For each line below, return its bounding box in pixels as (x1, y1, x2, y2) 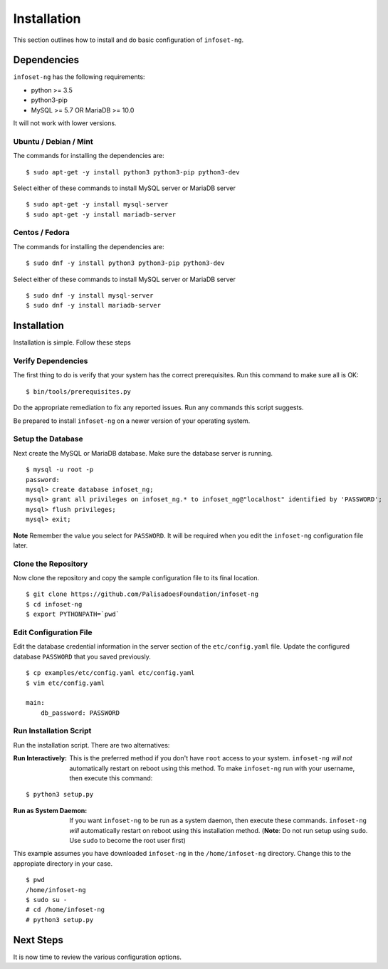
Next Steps (13, 933, 63, 946)
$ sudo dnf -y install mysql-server (26, 292, 154, 300)
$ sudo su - (26, 896, 68, 903)
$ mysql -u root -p (26, 466, 94, 473)
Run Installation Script (13, 726, 92, 736)
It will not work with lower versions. (13, 119, 117, 127)
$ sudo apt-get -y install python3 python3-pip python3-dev (26, 168, 240, 176)
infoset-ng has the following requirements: (13, 73, 145, 81)
